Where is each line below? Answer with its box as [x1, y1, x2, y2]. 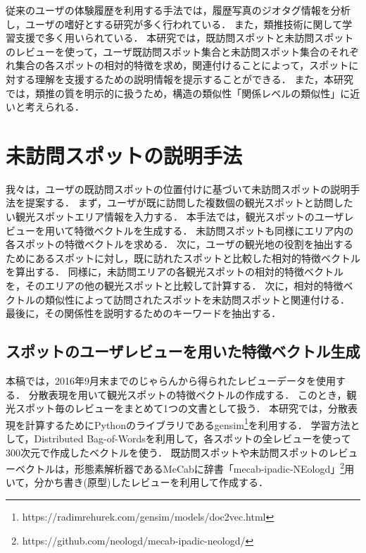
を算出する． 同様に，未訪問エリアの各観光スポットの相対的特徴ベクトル [6, 264, 343, 279]
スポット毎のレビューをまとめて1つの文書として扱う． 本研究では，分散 [15, 401, 348, 416]
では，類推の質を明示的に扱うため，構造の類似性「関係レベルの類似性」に [6, 85, 351, 100]
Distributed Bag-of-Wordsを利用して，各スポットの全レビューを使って [34, 431, 351, 446]
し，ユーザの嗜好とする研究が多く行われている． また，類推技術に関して [6, 16, 343, 31]
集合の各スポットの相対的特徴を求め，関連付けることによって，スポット [15, 58, 349, 73]
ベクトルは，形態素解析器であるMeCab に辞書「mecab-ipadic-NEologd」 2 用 [15, 459, 355, 476]
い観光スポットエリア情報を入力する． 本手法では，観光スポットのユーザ [6, 209, 344, 224]
